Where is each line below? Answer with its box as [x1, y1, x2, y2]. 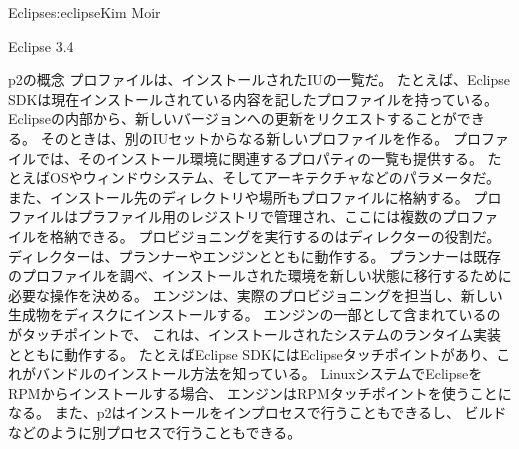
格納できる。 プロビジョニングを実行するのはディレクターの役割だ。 [49, 225, 501, 246]
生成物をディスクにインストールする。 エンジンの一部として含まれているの [8, 304, 501, 325]
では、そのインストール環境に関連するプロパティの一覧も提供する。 [35, 147, 483, 168]
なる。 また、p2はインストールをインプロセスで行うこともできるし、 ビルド [8, 402, 507, 423]
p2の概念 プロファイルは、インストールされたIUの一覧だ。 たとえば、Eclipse [8, 69, 511, 90]
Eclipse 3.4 [8, 35, 74, 56]
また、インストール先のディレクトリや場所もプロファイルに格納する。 [8, 186, 469, 207]
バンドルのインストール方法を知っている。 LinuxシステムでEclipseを [35, 363, 483, 384]
